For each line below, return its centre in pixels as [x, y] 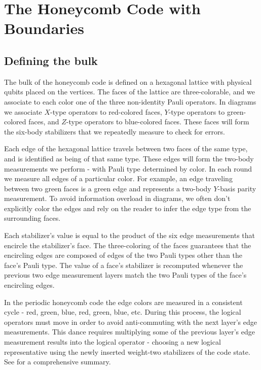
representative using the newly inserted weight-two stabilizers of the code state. [127, 351]
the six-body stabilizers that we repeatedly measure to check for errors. [115, 131]
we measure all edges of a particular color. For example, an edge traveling [118, 178]
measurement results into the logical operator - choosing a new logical [113, 342]
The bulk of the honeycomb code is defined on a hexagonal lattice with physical [128, 81]
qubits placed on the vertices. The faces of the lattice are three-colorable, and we [129, 92]
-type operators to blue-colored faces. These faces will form [158, 122]
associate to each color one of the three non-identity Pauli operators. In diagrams [130, 101]
